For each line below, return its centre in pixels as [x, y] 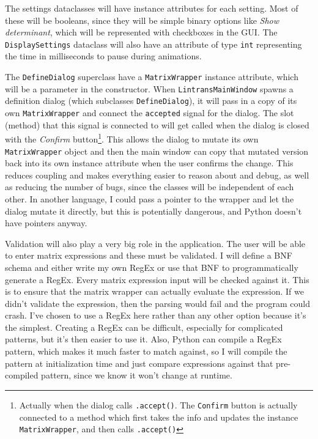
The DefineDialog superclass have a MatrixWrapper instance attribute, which [152, 77]
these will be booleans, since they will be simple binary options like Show [142, 20]
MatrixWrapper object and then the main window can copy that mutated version [157, 151]
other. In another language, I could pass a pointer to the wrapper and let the [150, 198]
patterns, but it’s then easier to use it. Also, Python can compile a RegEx [143, 339]
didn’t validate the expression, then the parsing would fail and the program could [157, 303]
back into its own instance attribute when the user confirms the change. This [149, 163]
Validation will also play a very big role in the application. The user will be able [155, 243]
